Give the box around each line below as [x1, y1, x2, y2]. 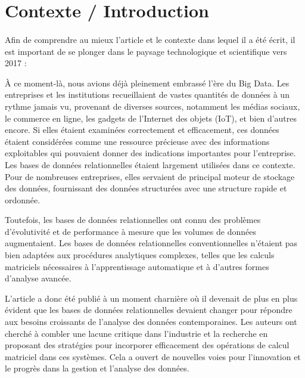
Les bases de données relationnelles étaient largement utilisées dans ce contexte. [5, 158, 295, 171]
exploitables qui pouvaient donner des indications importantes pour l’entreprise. [5, 147, 296, 159]
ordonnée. [5, 193, 41, 206]
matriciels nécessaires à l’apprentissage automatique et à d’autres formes [5, 260, 269, 272]
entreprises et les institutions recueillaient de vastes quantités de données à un [5, 88, 290, 101]
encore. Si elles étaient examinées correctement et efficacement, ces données [5, 123, 279, 136]
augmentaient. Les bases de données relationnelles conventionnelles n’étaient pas [5, 237, 298, 249]
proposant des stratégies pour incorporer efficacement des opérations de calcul [5, 339, 290, 351]
